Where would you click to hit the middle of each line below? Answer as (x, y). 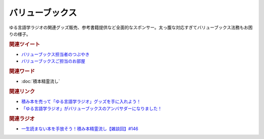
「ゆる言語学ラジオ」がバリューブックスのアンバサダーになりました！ (92, 108)
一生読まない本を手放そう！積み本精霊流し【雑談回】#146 (80, 128)
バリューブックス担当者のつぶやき (55, 54)
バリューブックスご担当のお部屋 (53, 61)
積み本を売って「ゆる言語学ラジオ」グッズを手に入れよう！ (81, 102)
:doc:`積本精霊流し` (41, 81)
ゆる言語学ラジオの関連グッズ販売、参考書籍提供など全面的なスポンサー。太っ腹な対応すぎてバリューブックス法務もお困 (131, 27)
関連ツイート (24, 44)
